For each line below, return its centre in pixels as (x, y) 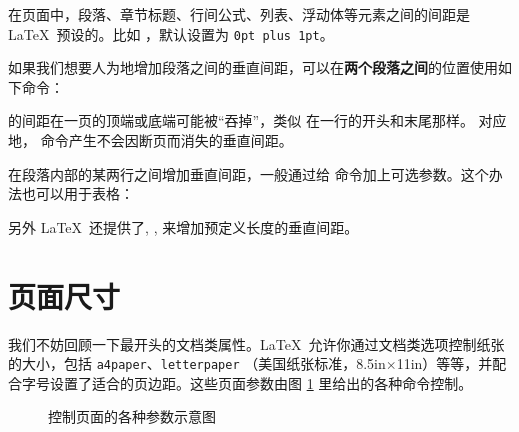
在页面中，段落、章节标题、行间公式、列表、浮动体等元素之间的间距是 (239, 14)
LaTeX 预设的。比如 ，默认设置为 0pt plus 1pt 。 (171, 33)
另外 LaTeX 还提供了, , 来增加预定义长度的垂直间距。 (183, 226)
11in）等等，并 (444, 363)
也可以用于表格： (77, 193)
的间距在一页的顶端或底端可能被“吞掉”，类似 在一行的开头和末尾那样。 (241, 120)
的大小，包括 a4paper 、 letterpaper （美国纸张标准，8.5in (197, 363)
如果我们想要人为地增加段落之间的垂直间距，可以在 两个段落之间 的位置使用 (253, 67)
